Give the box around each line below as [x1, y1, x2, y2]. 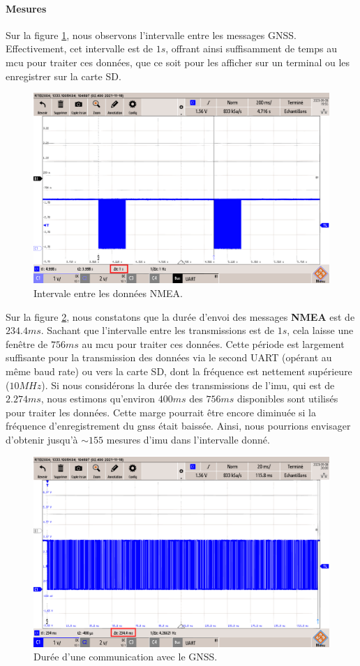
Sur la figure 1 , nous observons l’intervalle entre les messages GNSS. [6, 27, 297, 42]
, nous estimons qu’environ [40, 391, 156, 406]
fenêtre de [6, 336, 48, 351]
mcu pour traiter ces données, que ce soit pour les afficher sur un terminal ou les [6, 54, 350, 69]
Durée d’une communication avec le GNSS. [33, 649, 218, 664]
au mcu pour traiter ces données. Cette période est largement [82, 336, 345, 351]
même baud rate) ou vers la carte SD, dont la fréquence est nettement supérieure [6, 364, 352, 379]
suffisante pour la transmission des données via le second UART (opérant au [6, 350, 332, 365]
